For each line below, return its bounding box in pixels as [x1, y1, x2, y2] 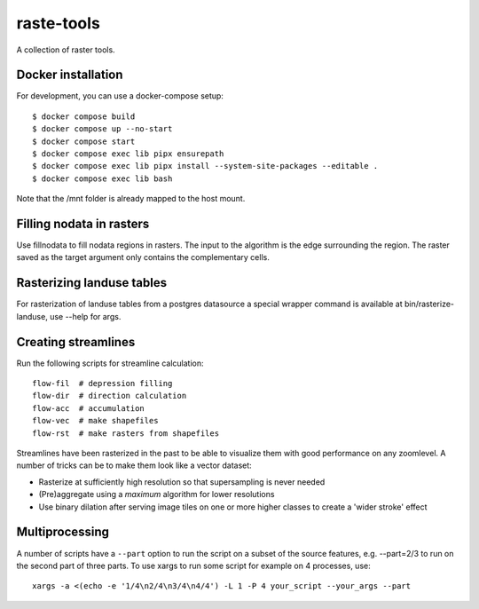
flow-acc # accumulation [32, 403, 145, 413]
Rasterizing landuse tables [16, 275, 168, 290]
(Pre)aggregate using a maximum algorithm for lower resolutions [38, 489, 275, 500]
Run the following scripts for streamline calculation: [16, 358, 204, 368]
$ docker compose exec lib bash [32, 173, 173, 184]
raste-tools [16, 13, 101, 33]
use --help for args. [49, 311, 122, 321]
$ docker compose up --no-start [32, 124, 173, 134]
